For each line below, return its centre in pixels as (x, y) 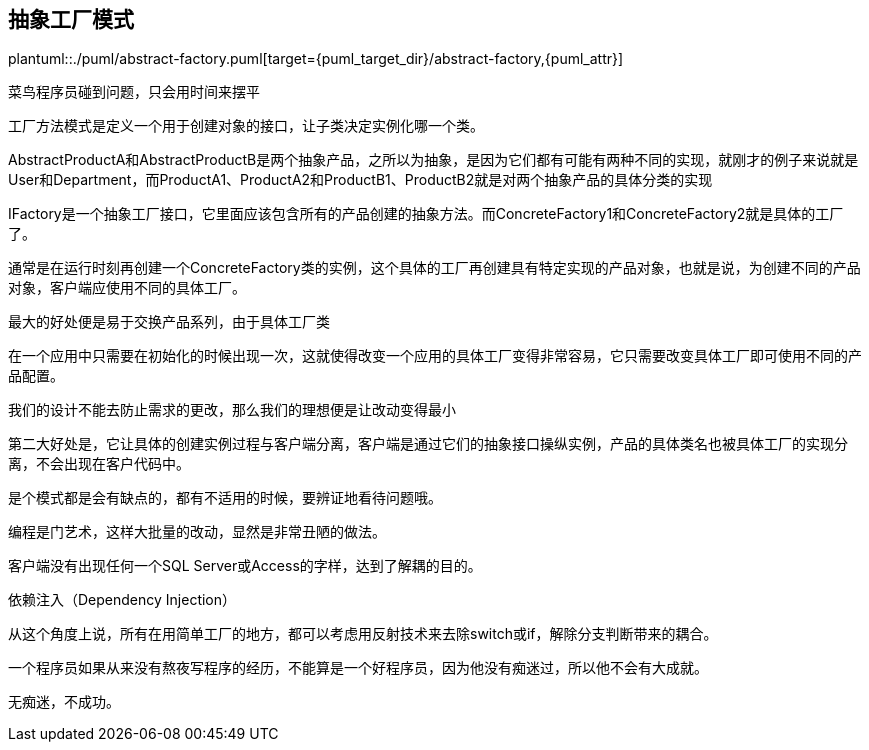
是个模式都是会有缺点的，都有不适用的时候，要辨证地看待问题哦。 (225, 498)
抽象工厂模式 (71, 19)
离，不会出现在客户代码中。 (99, 464)
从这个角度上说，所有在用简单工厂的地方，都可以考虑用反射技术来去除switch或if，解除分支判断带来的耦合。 (363, 634)
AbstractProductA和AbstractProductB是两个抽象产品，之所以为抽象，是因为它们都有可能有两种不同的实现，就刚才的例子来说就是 (433, 160)
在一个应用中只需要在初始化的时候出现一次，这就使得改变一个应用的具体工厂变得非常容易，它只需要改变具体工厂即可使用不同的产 (435, 356)
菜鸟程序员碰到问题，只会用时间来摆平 (134, 92)
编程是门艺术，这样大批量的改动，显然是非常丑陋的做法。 (197, 532)
